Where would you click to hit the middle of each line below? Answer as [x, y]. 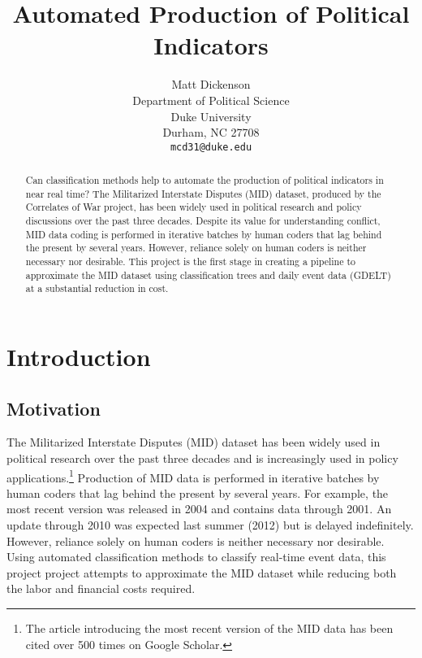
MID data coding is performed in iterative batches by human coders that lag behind [204, 234]
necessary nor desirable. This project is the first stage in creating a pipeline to [191, 261]
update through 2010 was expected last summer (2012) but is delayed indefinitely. [210, 525]
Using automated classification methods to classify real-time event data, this [196, 557]
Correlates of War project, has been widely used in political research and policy [194, 207]
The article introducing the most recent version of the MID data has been [209, 628]
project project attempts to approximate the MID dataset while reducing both [202, 572]
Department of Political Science [211, 100]
